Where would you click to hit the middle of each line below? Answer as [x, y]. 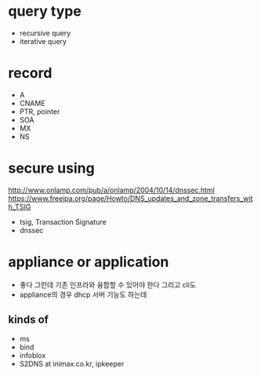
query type [45, 11]
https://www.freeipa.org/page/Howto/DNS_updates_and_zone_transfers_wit [130, 198]
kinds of [29, 320]
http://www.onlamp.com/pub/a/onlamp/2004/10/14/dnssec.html [112, 190]
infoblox [33, 355]
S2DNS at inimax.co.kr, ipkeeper [72, 363]
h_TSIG [20, 206]
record [30, 73]
